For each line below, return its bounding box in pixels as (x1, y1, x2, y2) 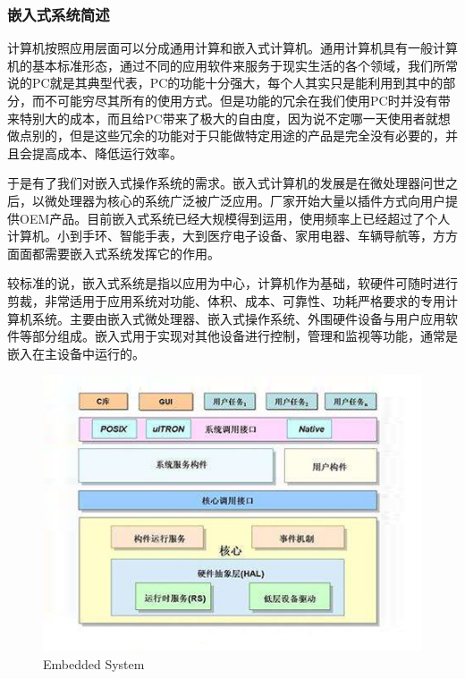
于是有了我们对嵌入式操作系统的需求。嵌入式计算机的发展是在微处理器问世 (7, 174, 445, 192)
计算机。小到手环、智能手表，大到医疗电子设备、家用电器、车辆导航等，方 (7, 226, 445, 245)
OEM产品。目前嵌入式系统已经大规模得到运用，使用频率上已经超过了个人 (19, 208, 451, 227)
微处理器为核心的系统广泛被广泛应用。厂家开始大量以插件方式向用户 (44, 191, 445, 209)
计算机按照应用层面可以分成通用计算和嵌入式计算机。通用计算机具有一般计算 (7, 38, 458, 57)
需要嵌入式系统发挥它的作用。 (44, 243, 220, 262)
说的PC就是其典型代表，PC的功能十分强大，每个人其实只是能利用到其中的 (7, 73, 444, 92)
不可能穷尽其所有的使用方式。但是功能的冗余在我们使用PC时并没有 (44, 91, 438, 109)
